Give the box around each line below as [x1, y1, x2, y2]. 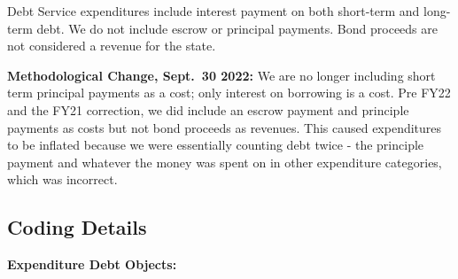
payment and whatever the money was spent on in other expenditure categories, [7, 152, 442, 171]
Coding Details [7, 213, 147, 241]
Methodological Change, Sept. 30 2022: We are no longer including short [7, 66, 436, 84]
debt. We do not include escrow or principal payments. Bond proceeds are [36, 19, 438, 37]
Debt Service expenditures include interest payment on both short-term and [7, 2, 420, 19]
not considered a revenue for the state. [7, 36, 216, 55]
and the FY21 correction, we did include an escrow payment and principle [7, 100, 409, 119]
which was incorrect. [7, 170, 118, 189]
